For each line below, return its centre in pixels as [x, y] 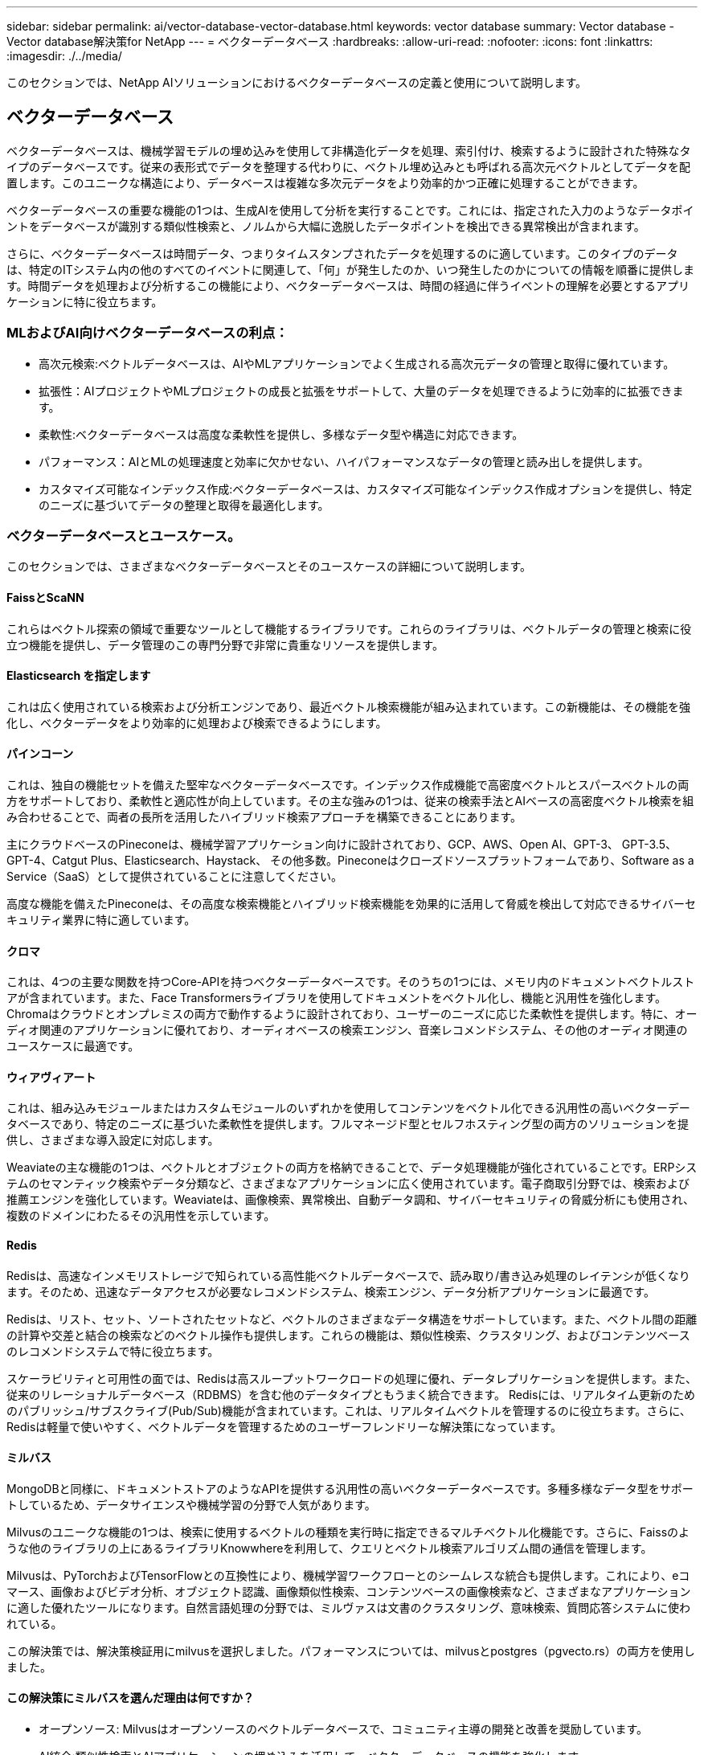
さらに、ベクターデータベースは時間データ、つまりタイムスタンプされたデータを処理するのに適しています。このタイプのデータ [342, 253]
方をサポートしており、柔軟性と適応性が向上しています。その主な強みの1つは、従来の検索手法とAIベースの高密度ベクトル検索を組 [350, 801]
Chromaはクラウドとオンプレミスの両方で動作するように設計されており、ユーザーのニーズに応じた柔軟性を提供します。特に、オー [352, 1014]
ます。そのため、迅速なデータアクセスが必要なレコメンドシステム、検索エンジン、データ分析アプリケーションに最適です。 [331, 1291]
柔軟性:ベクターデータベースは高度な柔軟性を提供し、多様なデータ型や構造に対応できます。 [281, 434]
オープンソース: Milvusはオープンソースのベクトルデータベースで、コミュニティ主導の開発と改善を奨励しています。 [343, 1729]
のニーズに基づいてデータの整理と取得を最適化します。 [184, 505]
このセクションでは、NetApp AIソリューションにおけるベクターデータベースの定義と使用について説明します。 [297, 82]
